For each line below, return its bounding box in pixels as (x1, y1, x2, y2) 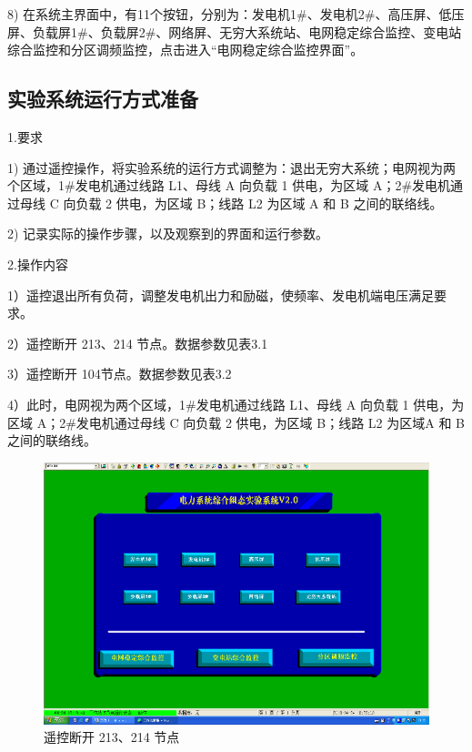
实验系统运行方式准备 (7, 85, 198, 113)
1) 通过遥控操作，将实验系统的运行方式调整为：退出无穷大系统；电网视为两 (7, 158, 457, 177)
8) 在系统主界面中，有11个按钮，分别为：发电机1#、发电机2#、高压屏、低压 (7, 5, 465, 23)
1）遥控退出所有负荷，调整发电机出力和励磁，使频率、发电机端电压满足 (7, 285, 434, 304)
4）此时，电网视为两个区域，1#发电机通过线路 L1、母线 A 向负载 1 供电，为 (7, 394, 465, 413)
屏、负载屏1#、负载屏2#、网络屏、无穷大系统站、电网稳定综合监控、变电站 (7, 22, 462, 41)
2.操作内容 (7, 254, 68, 273)
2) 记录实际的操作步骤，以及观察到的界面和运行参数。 (7, 224, 329, 243)
